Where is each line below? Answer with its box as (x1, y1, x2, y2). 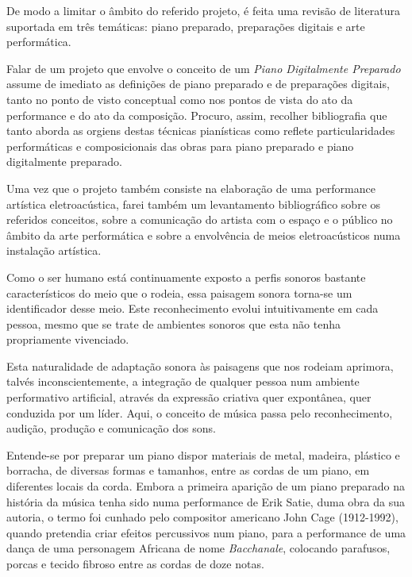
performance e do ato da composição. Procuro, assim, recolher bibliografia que (6, 106, 387, 123)
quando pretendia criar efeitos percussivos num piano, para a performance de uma (6, 524, 406, 540)
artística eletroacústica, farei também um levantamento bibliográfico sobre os (6, 195, 381, 212)
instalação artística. (6, 242, 102, 259)
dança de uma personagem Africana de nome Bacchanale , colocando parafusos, (6, 540, 391, 556)
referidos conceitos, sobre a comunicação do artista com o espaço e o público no (6, 211, 393, 228)
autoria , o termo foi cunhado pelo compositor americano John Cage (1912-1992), (6, 509, 399, 525)
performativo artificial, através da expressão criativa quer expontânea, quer (6, 389, 372, 406)
